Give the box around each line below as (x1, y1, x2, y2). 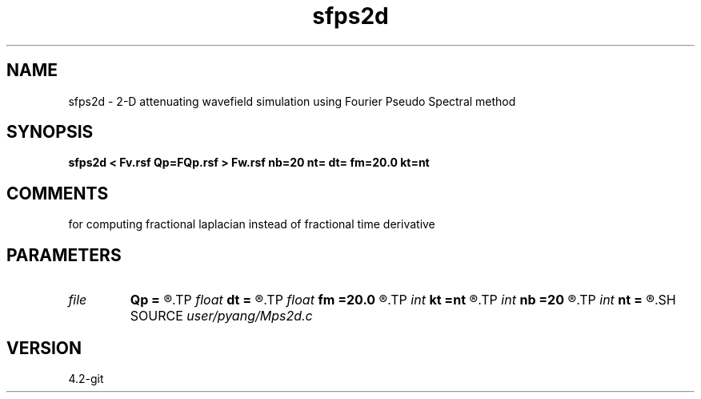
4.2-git (68, 371, 104, 385)
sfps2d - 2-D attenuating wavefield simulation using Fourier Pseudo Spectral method (68, 94, 516, 108)
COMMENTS (6, 183, 109, 204)
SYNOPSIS (6, 122, 94, 143)
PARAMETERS (6, 244, 122, 265)
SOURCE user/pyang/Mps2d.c (130, 308, 313, 324)
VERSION (6, 337, 82, 358)
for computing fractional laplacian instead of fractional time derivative (68, 217, 435, 232)
